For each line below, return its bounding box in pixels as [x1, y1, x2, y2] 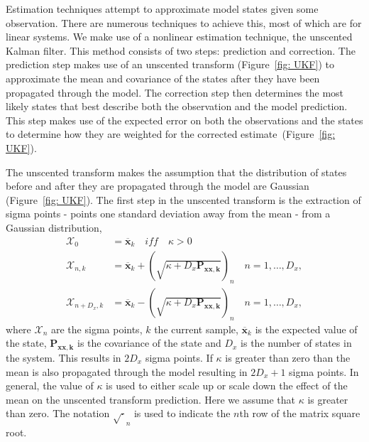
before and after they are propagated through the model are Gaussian [6, 178, 309, 193]
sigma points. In [289, 364, 359, 379]
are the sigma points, [51, 321, 143, 336]
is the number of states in [241, 335, 352, 350]
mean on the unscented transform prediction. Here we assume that [6, 392, 295, 406]
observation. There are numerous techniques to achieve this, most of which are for [6, 15, 362, 30]
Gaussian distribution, [6, 220, 102, 235]
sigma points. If [145, 350, 213, 365]
